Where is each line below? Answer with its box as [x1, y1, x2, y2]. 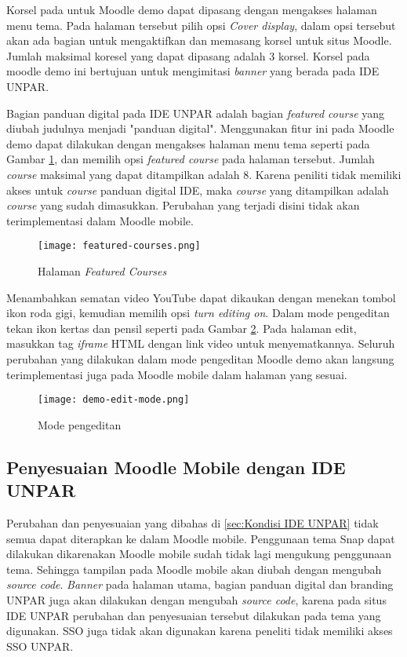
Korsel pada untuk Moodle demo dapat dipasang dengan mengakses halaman [6, 2, 377, 17]
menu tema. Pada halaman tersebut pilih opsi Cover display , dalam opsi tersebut [6, 16, 396, 33]
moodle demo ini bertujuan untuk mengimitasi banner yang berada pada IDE [6, 63, 380, 79]
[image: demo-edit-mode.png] [38, 394, 190, 406]
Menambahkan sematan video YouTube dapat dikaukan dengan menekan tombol [6, 289, 396, 305]
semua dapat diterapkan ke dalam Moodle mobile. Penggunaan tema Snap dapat [6, 530, 395, 546]
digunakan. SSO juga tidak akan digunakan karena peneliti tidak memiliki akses [6, 622, 393, 639]
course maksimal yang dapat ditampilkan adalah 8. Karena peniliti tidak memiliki [6, 166, 402, 182]
